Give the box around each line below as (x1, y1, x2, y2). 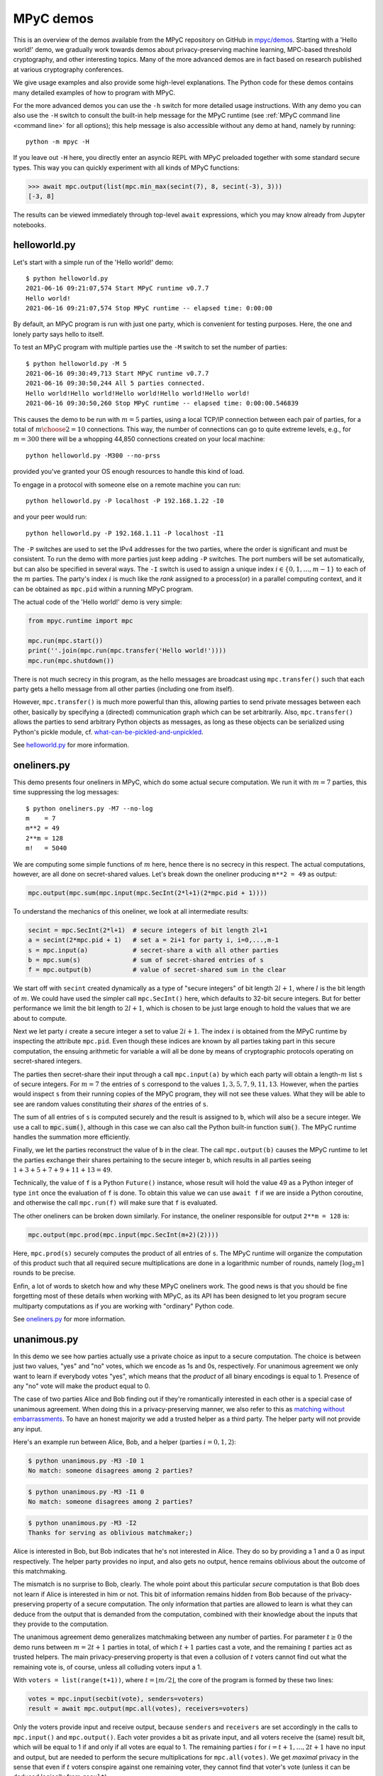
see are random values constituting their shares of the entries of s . (13, 1100, 209, 1108)
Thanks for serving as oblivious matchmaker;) (28, 1529, 193, 1537)
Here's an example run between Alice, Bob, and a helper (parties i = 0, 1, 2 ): (13, 1438, 237, 1446)
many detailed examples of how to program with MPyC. (13, 88, 176, 97)
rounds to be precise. (13, 1269, 76, 1277)
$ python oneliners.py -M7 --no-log (26, 804, 153, 813)
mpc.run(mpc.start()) (28, 637, 104, 644)
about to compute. (13, 1014, 67, 1022)
